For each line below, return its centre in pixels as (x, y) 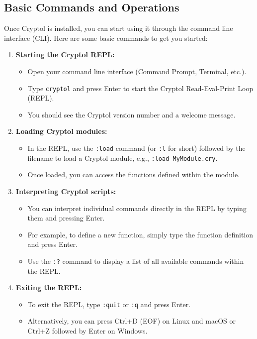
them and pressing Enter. (66, 218)
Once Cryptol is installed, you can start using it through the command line (119, 28)
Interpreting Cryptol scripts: (66, 191)
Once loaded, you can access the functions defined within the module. (134, 174)
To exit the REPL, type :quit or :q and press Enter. (109, 304)
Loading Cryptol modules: (61, 131)
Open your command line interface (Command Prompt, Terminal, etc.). (137, 71)
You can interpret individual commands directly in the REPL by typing (137, 208)
